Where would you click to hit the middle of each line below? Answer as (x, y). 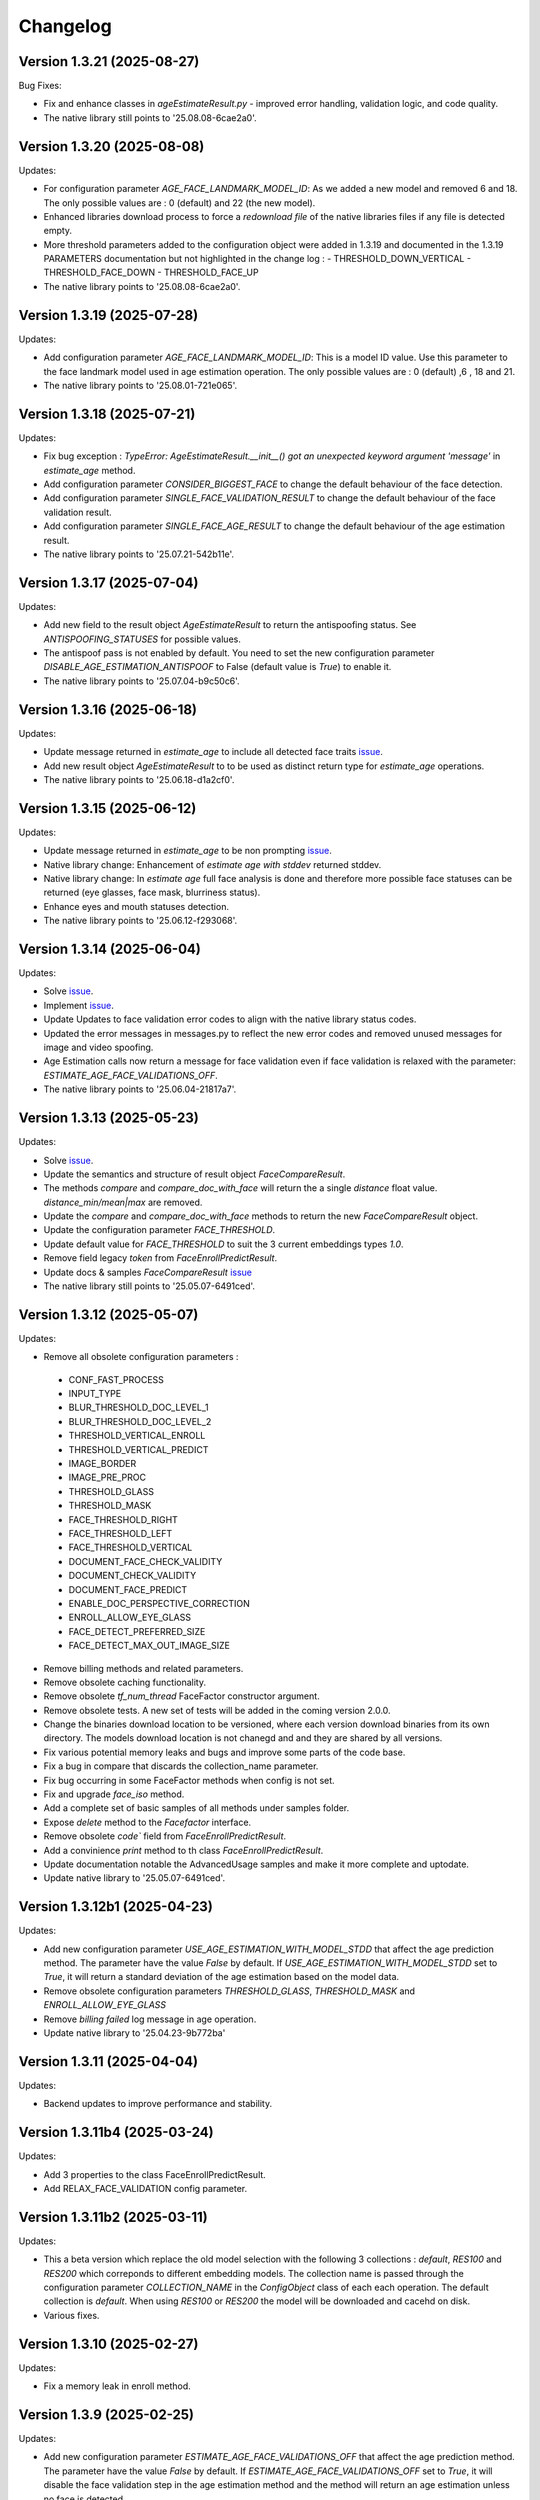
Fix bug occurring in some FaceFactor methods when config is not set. (189, 1780)
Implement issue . (79, 1005)
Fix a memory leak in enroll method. (117, 2386)
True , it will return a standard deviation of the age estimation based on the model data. (221, 1977)
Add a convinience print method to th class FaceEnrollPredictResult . (183, 1850)
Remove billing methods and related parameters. (143, 1668)
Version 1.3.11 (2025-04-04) (108, 2061)
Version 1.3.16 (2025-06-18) (107, 709)
